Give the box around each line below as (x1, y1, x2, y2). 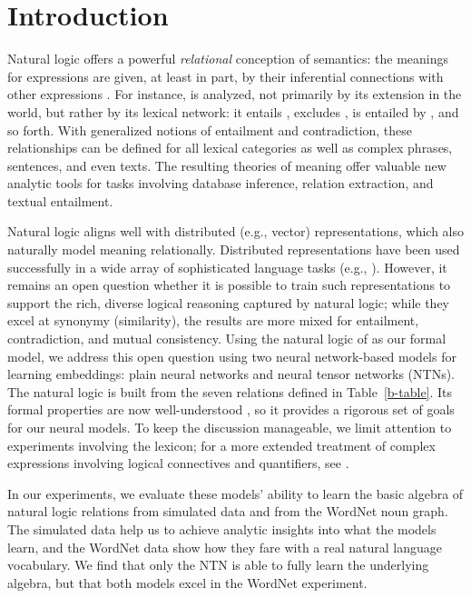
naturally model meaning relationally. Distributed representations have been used (7, 240, 460, 259)
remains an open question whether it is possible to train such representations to (7, 275, 451, 294)
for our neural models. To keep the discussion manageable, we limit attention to (7, 418, 452, 436)
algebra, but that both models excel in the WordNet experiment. (7, 573, 368, 592)
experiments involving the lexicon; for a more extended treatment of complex (7, 435, 436, 454)
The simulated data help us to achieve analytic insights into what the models (7, 519, 437, 538)
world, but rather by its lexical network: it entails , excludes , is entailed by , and (7, 102, 459, 121)
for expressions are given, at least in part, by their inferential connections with (7, 66, 444, 85)
